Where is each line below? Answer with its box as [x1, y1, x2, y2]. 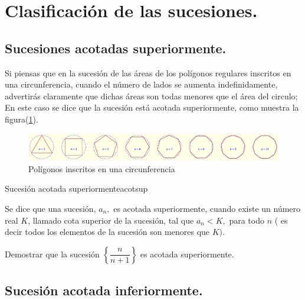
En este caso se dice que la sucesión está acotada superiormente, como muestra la [5, 101, 299, 114]
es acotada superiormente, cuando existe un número [113, 202, 301, 214]
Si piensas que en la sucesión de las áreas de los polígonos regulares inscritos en [5, 66, 291, 79]
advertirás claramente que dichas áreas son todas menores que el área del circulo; [5, 89, 298, 102]
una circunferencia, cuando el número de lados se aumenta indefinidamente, [5, 78, 278, 91]
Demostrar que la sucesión [5, 247, 100, 260]
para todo [229, 214, 264, 226]
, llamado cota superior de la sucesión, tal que [28, 214, 194, 226]
